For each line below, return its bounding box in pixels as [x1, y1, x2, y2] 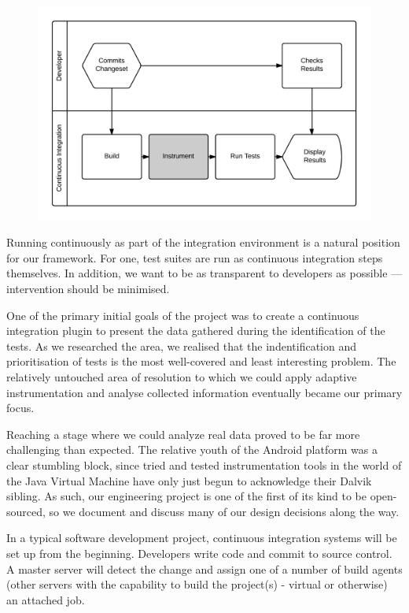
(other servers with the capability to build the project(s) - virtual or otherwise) [6, 576, 388, 593]
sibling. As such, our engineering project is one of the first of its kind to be [6, 488, 367, 504]
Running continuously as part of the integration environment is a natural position [6, 234, 400, 251]
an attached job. [6, 591, 85, 607]
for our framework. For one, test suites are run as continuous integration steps [6, 249, 383, 266]
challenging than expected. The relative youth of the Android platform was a [6, 441, 378, 458]
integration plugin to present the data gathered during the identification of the [6, 322, 385, 339]
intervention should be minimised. [6, 280, 170, 296]
